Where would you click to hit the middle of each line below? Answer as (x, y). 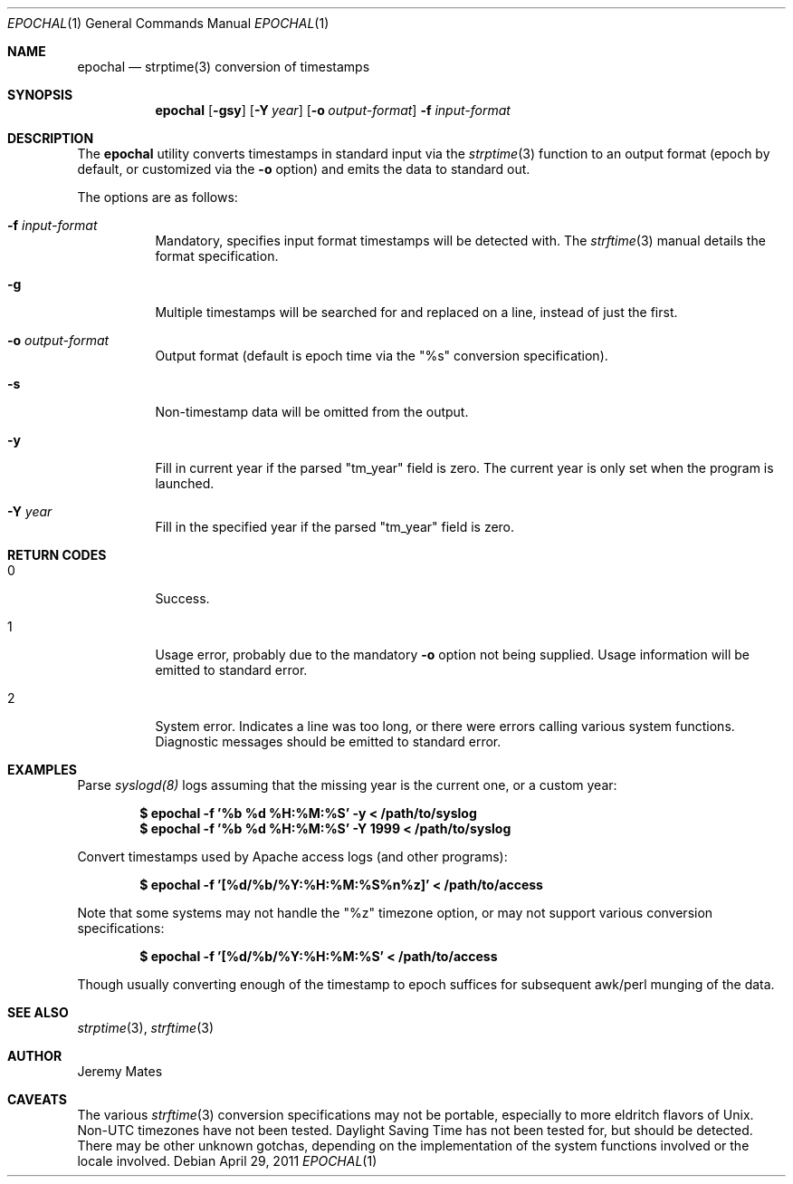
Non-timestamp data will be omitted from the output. (312, 412)
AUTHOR (35, 1056)
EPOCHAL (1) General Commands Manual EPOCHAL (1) (168, 23)
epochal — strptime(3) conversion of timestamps (224, 67)
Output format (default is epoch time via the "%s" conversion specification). (382, 356)
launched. (185, 483)
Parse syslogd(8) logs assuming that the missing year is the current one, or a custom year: (347, 785)
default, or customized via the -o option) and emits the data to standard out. (304, 169)
